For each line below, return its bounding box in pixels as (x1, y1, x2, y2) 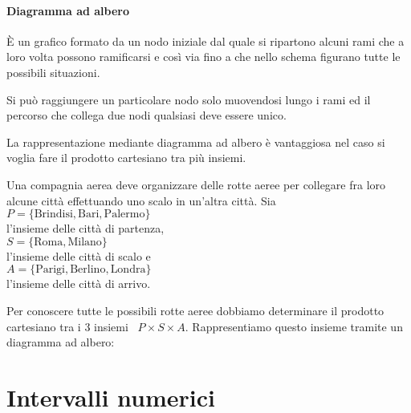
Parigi (35, 264, 65, 276)
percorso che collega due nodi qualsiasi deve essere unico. (6, 107, 287, 123)
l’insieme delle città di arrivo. (6, 275, 151, 292)
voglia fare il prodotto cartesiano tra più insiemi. (6, 149, 246, 166)
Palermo (104, 209, 145, 221)
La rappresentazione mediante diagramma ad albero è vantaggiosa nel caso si (6, 133, 385, 150)
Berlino (70, 264, 106, 276)
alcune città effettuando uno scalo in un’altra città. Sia (6, 192, 276, 209)
